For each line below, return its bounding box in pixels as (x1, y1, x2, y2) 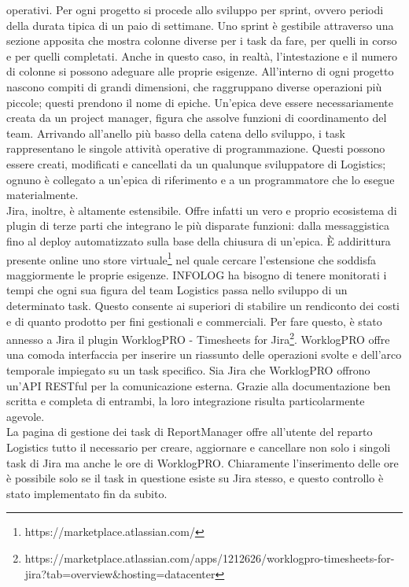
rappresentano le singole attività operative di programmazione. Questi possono (6, 140, 385, 157)
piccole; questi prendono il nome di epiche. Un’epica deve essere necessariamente (6, 94, 393, 110)
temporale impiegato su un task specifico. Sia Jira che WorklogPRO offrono (6, 361, 370, 378)
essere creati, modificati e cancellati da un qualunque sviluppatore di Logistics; (6, 155, 386, 172)
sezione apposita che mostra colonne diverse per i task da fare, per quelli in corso (6, 32, 397, 49)
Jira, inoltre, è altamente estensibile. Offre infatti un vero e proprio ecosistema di (6, 201, 397, 218)
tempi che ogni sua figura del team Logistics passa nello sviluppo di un (6, 282, 348, 298)
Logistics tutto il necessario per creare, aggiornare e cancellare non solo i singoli (6, 438, 391, 455)
